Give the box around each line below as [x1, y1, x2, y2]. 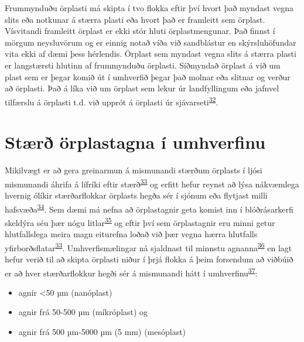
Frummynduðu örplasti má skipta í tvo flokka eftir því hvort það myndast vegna [5, 2, 293, 13]
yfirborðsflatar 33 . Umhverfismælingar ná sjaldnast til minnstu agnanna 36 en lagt [5, 240, 292, 254]
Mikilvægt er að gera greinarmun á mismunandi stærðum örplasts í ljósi [5, 164, 262, 176]
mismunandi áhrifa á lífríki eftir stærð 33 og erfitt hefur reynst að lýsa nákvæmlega [5, 176, 299, 190]
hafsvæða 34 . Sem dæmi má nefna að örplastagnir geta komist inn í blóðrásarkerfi [5, 201, 293, 215]
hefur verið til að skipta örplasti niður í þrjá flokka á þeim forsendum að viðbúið [5, 252, 293, 265]
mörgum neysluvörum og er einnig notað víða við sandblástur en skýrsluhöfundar [5, 36, 296, 48]
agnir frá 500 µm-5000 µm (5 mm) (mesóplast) [18, 325, 186, 337]
